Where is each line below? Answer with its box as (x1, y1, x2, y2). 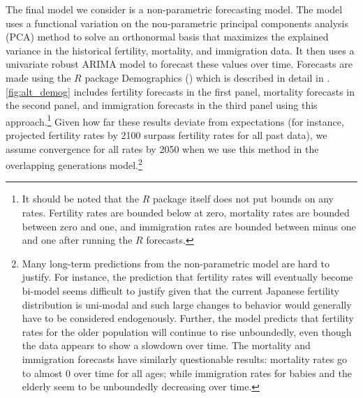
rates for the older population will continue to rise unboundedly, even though (22, 324, 352, 339)
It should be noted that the (22, 191, 140, 206)
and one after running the (22, 233, 133, 247)
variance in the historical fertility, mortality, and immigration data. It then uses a (6, 43, 355, 57)
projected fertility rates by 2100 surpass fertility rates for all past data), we (6, 128, 327, 142)
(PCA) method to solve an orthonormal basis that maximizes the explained (6, 29, 329, 44)
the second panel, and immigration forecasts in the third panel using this (6, 98, 318, 112)
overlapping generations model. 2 (6, 156, 142, 172)
